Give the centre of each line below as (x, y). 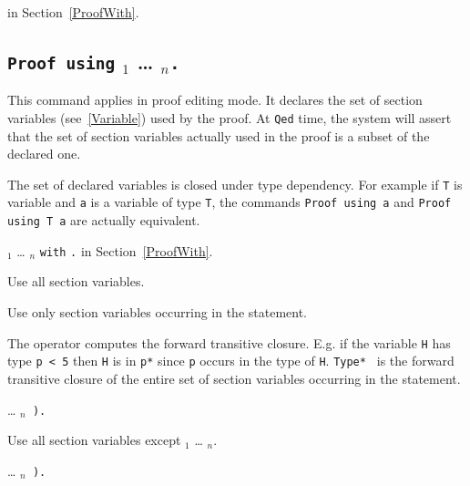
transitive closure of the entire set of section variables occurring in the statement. (234, 378)
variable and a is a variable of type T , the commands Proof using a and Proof (230, 202)
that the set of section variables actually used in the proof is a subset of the (219, 135)
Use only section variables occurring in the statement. (158, 312)
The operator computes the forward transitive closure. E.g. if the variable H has (229, 342)
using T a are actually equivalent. (104, 220)
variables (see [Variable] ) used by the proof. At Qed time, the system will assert (230, 117)
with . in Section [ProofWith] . (126, 250)
